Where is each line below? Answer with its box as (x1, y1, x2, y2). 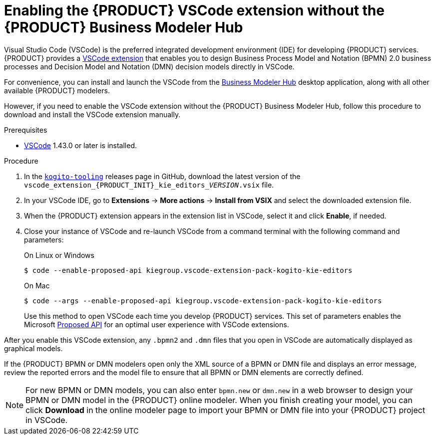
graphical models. (4, 344, 63, 353)
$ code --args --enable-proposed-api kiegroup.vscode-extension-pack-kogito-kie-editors (24, 296, 382, 305)
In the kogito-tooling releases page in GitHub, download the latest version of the (24, 172, 301, 181)
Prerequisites (4, 125, 47, 134)
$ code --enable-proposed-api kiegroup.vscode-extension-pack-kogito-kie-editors (24, 266, 353, 274)
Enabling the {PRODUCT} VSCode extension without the (4, 2, 385, 19)
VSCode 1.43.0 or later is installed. (24, 141, 137, 150)
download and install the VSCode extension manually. (4, 110, 181, 119)
